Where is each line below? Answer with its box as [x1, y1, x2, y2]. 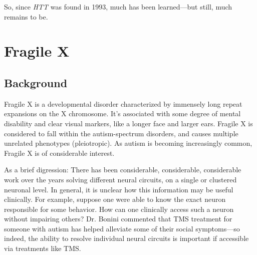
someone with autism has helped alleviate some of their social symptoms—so [4, 223, 240, 233]
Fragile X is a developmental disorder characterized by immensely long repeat [4, 98, 242, 109]
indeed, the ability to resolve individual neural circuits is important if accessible [4, 233, 249, 243]
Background [4, 75, 68, 90]
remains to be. [4, 11, 48, 22]
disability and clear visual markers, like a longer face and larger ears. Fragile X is [4, 118, 253, 128]
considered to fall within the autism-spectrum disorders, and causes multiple [4, 128, 238, 138]
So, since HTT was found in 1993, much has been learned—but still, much [4, 2, 232, 12]
